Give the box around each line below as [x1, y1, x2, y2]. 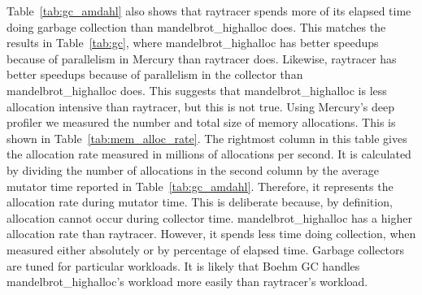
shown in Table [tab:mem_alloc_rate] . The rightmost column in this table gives [7, 129, 407, 146]
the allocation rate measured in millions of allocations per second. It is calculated [7, 145, 411, 163]
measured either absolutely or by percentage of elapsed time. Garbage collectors [7, 241, 405, 258]
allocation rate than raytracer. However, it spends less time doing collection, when [7, 225, 416, 242]
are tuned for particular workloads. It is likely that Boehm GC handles [7, 257, 360, 274]
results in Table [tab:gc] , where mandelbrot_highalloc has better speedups [7, 34, 379, 51]
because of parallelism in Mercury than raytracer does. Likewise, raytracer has [7, 50, 397, 67]
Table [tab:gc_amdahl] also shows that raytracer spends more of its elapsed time [7, 2, 411, 19]
